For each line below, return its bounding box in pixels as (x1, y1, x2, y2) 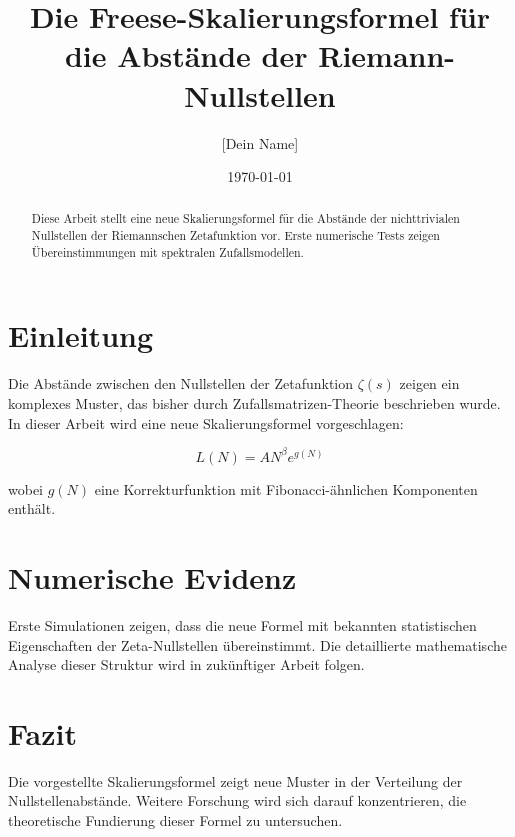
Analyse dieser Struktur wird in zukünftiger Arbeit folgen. (8, 654, 365, 675)
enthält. (8, 498, 56, 519)
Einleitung (8, 315, 154, 356)
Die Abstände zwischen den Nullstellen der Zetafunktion (8, 373, 354, 394)
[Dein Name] (221, 132, 299, 153)
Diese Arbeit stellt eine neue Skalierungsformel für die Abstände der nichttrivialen (31, 210, 460, 227)
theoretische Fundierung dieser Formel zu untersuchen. (8, 810, 343, 831)
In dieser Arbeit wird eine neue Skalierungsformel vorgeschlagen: (8, 412, 404, 433)
